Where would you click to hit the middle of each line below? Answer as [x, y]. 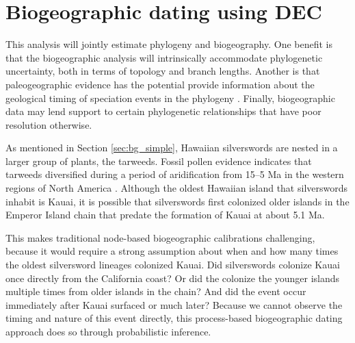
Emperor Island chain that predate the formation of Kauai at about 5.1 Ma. [165, 215]
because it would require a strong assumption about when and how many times [172, 251]
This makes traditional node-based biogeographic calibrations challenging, [160, 237]
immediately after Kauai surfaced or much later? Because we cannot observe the [174, 304]
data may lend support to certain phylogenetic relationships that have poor [163, 111]
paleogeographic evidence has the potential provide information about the [160, 84]
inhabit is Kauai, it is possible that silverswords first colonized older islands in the [177, 201]
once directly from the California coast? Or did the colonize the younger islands [173, 278]
